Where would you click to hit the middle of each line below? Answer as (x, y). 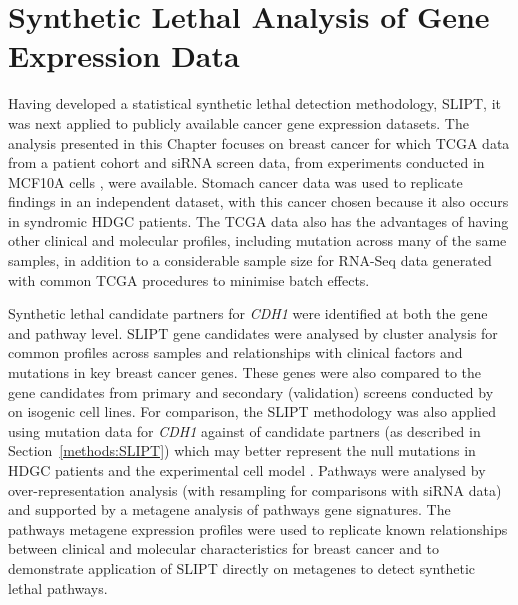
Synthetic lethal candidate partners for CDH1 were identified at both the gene (248, 313)
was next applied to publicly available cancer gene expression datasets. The (238, 122)
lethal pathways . (58, 587)
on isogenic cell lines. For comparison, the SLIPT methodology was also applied (252, 411)
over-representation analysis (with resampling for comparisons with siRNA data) (255, 489)
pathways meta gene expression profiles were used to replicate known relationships (258, 528)
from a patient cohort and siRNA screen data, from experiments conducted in (246, 162)
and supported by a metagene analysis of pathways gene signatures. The (229, 509)
